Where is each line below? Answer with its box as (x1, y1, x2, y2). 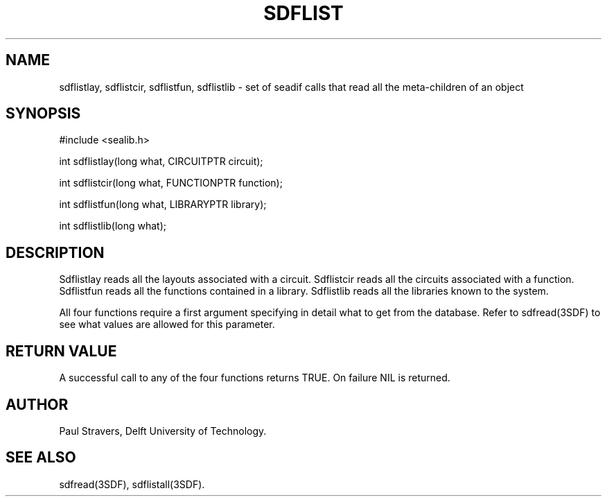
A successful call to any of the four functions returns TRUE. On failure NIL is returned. (59, 372, 450, 384)
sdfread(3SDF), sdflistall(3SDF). (59, 478, 205, 490)
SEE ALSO (6, 449, 76, 467)
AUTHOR (6, 395, 69, 413)
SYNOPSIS (6, 105, 81, 123)
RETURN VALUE (6, 342, 117, 360)
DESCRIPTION (6, 243, 105, 261)
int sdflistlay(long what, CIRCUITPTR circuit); (59, 155, 263, 168)
